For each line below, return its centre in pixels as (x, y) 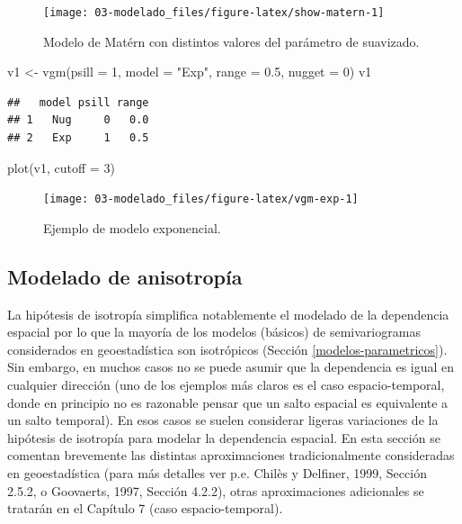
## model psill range (78, 102)
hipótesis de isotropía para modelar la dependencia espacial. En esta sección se (224, 437)
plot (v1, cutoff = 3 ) (61, 167)
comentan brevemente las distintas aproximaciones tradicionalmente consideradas (231, 455)
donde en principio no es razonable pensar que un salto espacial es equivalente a (228, 402)
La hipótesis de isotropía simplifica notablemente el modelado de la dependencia (228, 314)
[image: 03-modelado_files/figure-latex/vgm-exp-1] (201, 199)
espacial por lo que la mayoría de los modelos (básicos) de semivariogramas (214, 332)
